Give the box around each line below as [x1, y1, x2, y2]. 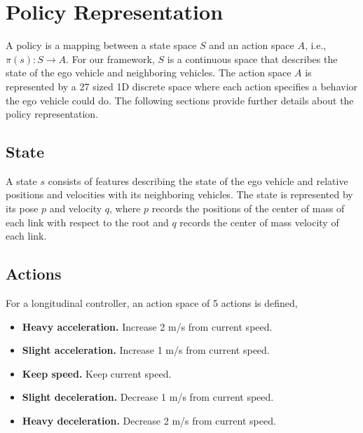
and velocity [49, 201, 102, 216]
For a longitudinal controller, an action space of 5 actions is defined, [6, 296, 298, 310]
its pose [6, 201, 39, 216]
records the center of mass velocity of [179, 214, 339, 229]
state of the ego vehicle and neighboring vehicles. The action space [6, 65, 292, 80]
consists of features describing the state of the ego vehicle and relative [48, 173, 348, 188]
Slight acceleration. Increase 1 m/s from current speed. [22, 343, 270, 357]
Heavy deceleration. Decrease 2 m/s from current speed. [22, 413, 276, 428]
